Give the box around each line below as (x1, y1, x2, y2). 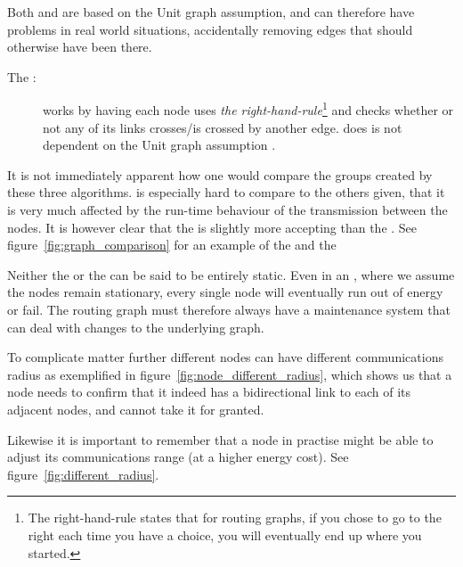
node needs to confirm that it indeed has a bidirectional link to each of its (7, 382, 410, 401)
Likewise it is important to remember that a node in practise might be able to (7, 430, 434, 448)
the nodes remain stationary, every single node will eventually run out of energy (7, 283, 443, 301)
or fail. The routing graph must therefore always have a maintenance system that (7, 300, 451, 318)
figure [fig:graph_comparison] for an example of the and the (7, 235, 337, 254)
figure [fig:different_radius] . (7, 464, 159, 483)
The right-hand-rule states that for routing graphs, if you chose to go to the (28, 508, 442, 527)
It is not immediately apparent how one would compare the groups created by (7, 165, 433, 184)
